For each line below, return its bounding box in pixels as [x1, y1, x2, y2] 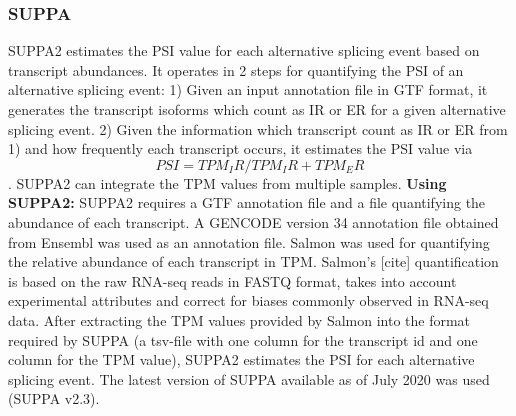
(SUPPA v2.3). [8, 388, 100, 409]
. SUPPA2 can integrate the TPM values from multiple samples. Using [8, 172, 447, 193]
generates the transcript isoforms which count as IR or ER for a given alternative [8, 99, 506, 119]
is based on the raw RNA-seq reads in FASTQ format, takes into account [8, 270, 457, 291]
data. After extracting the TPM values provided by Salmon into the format [8, 309, 471, 330]
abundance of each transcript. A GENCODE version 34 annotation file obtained [8, 211, 499, 232]
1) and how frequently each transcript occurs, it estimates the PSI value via [8, 138, 473, 159]
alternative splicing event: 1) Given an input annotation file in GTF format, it [8, 79, 488, 100]
